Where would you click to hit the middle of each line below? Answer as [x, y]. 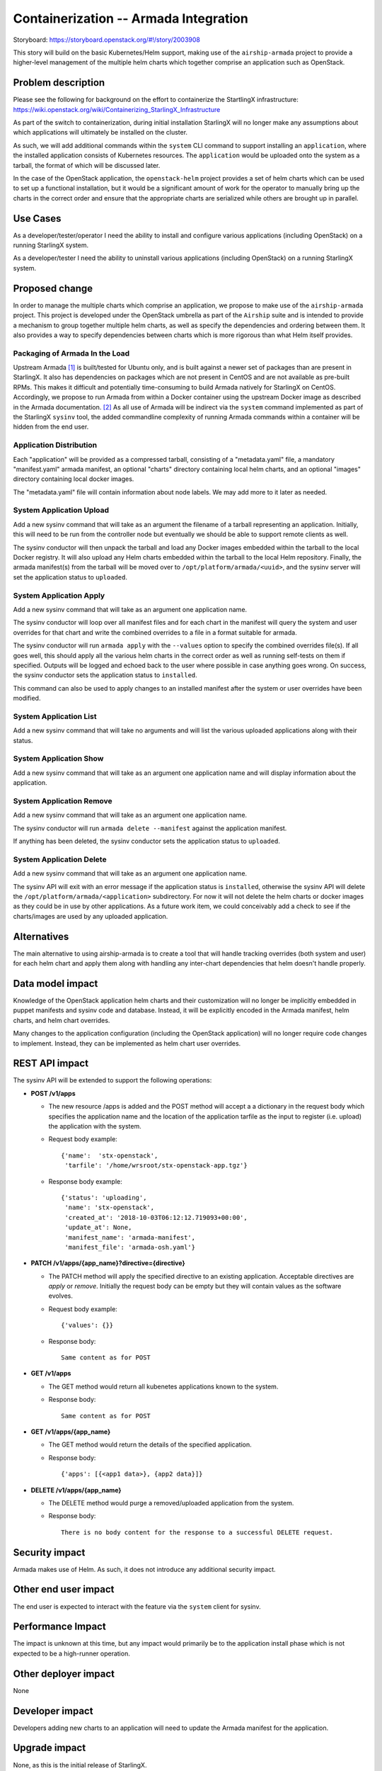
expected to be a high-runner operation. [71, 1653]
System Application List [55, 716]
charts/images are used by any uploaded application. [91, 916]
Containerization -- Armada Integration [131, 18]
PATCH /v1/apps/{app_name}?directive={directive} [108, 1263]
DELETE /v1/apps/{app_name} [76, 1490]
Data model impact [56, 984]
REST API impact [51, 1064]
